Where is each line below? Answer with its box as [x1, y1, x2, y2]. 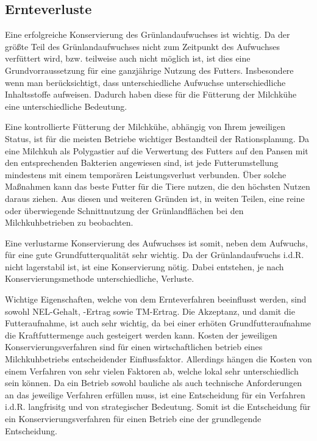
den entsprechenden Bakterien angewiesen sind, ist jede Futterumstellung [5, 156, 279, 169]
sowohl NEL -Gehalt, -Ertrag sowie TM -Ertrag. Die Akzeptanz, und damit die [5, 304, 295, 317]
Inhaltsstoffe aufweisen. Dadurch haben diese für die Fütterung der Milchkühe [5, 88, 297, 101]
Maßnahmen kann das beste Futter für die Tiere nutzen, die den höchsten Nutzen [5, 180, 310, 193]
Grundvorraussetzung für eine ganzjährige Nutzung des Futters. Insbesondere [5, 63, 294, 76]
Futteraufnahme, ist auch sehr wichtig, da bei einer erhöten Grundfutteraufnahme [5, 317, 312, 329]
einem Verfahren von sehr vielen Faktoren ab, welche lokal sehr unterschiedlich [5, 364, 299, 377]
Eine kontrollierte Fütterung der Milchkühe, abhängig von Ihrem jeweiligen [5, 120, 286, 133]
